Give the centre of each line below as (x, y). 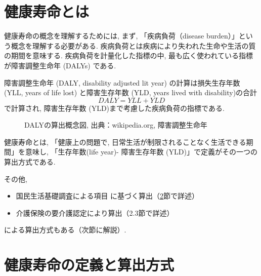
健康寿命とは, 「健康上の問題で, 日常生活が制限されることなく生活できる (125, 142)
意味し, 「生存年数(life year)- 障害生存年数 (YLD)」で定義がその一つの (141, 152)
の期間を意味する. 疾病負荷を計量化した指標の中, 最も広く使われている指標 (128, 55)
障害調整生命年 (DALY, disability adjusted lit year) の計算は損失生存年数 (122, 82)
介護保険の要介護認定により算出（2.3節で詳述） (95, 212)
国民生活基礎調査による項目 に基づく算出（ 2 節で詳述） (107, 196)
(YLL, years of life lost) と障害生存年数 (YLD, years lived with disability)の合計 (131, 92)
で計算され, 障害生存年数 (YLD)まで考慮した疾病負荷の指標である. (114, 108)
